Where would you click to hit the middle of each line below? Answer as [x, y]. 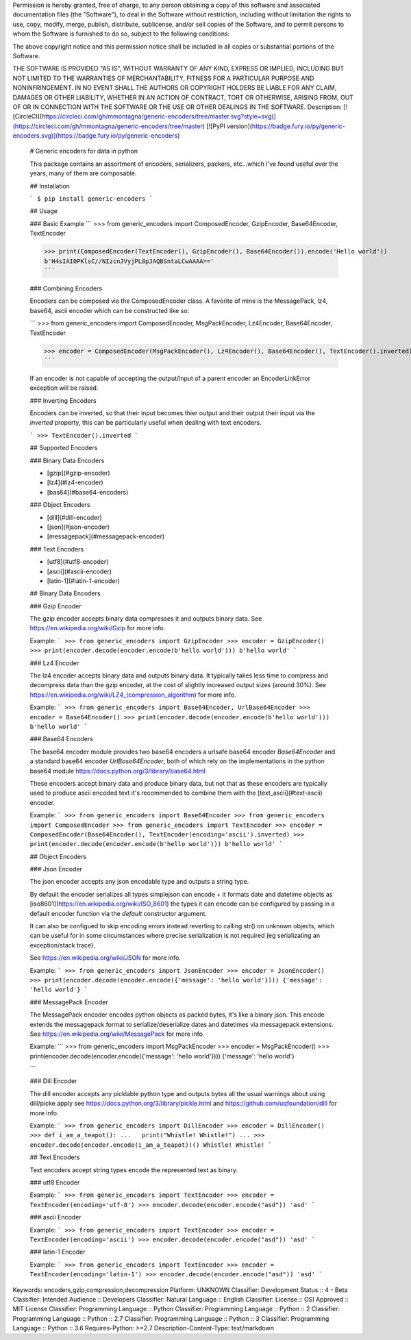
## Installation [50, 186]
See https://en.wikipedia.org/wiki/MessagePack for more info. [117, 1034]
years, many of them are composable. [83, 173]
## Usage [44, 211]
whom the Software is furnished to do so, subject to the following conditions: [121, 34]
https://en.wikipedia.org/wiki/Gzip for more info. [98, 628]
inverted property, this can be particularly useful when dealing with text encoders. [146, 423]
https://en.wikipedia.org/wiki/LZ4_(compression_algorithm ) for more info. [133, 695]
